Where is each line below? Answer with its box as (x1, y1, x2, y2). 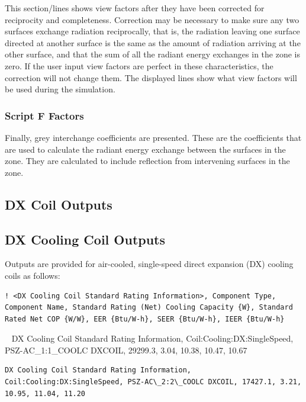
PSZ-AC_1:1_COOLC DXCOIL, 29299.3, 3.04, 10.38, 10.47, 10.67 (5, 343, 247, 356)
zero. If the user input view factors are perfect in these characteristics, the (5, 59, 273, 72)
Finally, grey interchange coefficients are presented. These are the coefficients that (5, 131, 302, 143)
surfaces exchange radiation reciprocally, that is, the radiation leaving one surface (5, 25, 300, 37)
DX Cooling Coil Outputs (5, 230, 166, 248)
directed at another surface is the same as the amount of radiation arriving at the (5, 36, 301, 49)
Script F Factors (5, 108, 84, 123)
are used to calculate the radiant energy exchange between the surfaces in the (5, 143, 286, 155)
